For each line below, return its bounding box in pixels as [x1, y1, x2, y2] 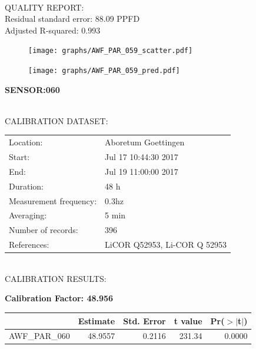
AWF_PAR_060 [9, 330, 70, 342]
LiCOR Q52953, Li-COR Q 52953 [105, 238, 227, 251]
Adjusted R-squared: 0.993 [5, 24, 101, 36]
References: [9, 238, 49, 251]
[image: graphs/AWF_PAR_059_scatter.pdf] [28, 46, 193, 55]
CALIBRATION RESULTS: [5, 272, 107, 284]
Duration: [9, 180, 44, 192]
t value [174, 314, 202, 327]
